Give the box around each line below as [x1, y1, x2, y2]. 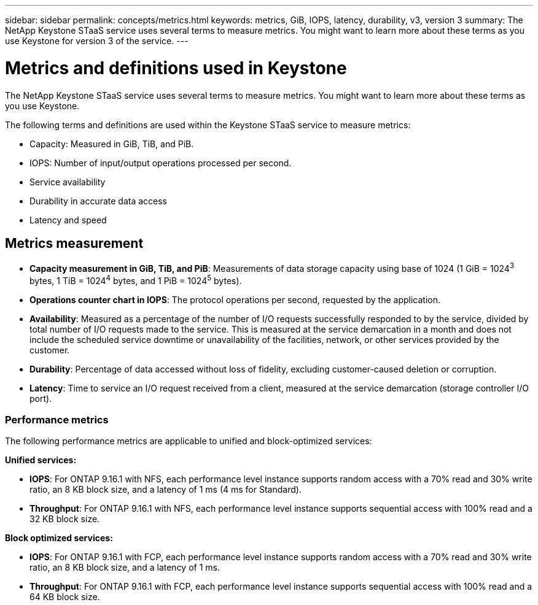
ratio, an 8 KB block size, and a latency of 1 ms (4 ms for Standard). [29, 484, 302, 495]
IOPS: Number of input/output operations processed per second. [29, 157, 292, 168]
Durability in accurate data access [29, 195, 168, 206]
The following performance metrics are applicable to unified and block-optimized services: [5, 436, 372, 447]
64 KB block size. [29, 592, 100, 603]
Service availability [29, 176, 106, 187]
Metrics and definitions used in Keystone [5, 57, 347, 79]
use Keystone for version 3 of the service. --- [5, 36, 189, 46]
